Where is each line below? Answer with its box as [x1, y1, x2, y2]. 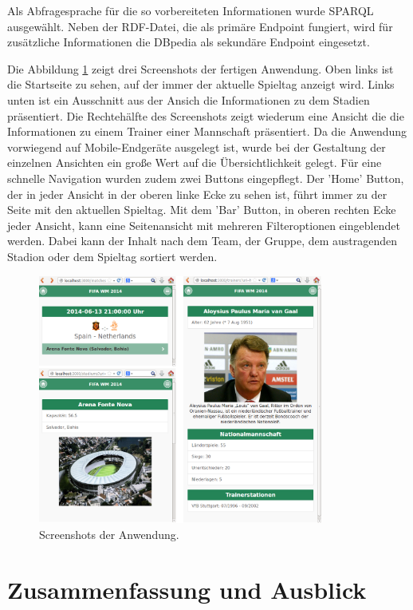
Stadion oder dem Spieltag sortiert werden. [7, 248, 218, 264]
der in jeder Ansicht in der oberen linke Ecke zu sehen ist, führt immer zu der [7, 185, 387, 202]
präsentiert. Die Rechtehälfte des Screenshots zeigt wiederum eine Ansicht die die [7, 107, 404, 124]
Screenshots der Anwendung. [39, 526, 179, 542]
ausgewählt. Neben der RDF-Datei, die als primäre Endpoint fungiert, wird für [7, 18, 393, 34]
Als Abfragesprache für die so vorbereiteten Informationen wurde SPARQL [7, 2, 374, 18]
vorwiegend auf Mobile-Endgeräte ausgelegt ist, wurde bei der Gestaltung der [7, 138, 386, 155]
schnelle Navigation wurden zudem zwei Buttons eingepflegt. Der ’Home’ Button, [7, 169, 404, 186]
